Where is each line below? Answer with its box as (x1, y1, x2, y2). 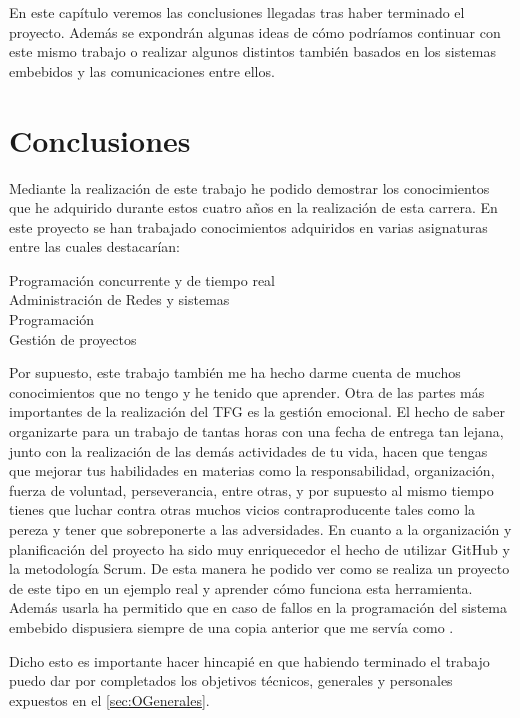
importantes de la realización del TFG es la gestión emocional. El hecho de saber (9, 401, 505, 422)
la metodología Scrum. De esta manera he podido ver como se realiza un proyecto (9, 558, 510, 579)
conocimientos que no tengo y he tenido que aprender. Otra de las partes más (9, 381, 485, 402)
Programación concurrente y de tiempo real (9, 269, 275, 290)
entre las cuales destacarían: (9, 236, 181, 257)
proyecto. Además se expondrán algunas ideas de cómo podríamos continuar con (9, 21, 501, 42)
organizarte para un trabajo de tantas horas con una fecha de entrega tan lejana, (9, 421, 504, 442)
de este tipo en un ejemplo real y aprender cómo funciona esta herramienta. (9, 577, 473, 598)
